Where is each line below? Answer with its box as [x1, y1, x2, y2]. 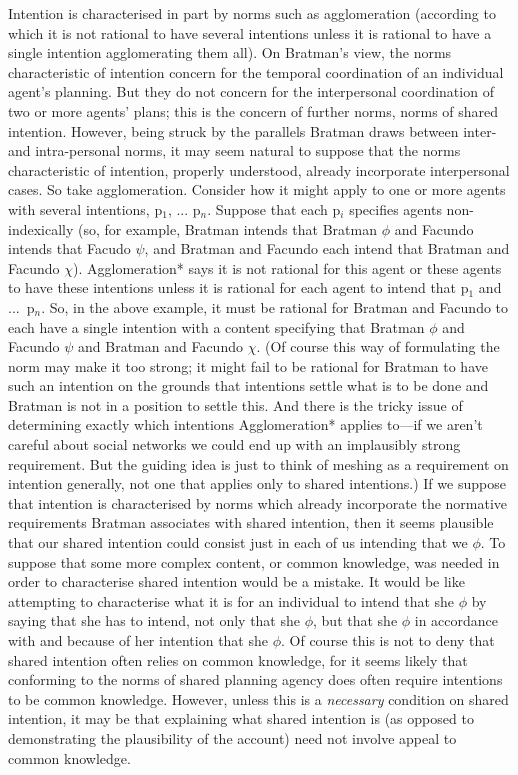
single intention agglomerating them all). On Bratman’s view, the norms [8, 42, 452, 63]
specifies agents [349, 198, 442, 219]
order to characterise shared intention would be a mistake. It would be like [8, 571, 465, 592]
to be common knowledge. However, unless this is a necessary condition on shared [8, 688, 509, 709]
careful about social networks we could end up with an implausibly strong [8, 434, 461, 455]
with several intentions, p [8, 198, 163, 219]
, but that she [313, 610, 398, 631]
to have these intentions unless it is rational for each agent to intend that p [8, 277, 469, 298]
